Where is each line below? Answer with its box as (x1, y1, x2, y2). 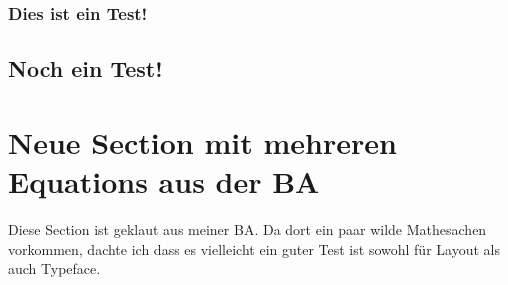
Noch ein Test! (8, 53, 163, 84)
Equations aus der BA (8, 161, 320, 201)
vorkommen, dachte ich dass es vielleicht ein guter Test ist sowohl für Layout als (8, 238, 500, 259)
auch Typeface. (8, 258, 101, 279)
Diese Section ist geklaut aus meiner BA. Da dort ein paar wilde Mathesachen (8, 218, 487, 239)
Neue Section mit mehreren (8, 121, 397, 162)
